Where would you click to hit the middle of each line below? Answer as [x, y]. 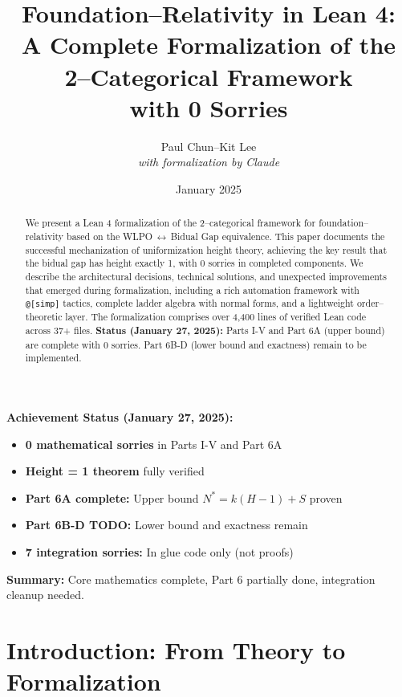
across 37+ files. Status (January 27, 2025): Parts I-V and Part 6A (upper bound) [205, 330]
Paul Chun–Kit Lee [209, 146]
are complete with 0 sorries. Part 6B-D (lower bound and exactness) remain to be [196, 344]
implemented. [53, 358]
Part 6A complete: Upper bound [112, 497]
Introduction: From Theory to [176, 649]
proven [326, 497]
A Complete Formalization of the [209, 45]
